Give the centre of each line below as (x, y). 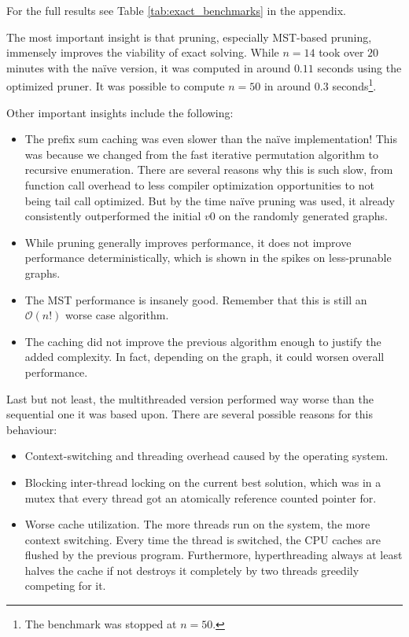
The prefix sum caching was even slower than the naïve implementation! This (211, 139)
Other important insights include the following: (120, 112)
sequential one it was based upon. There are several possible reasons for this (190, 414)
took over (341, 52)
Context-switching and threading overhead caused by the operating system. (206, 456)
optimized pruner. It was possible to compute (116, 86)
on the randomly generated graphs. (303, 216)
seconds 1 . (354, 85)
